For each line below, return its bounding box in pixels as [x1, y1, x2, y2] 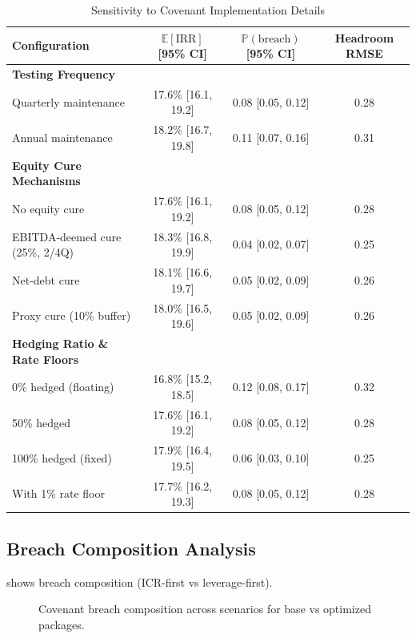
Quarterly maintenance [12, 93, 125, 110]
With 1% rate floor [12, 485, 105, 502]
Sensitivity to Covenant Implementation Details [90, 2, 325, 18]
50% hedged [12, 414, 71, 430]
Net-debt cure [12, 271, 80, 288]
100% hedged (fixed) [12, 450, 112, 466]
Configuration [12, 37, 90, 54]
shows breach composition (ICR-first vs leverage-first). [6, 573, 273, 590]
